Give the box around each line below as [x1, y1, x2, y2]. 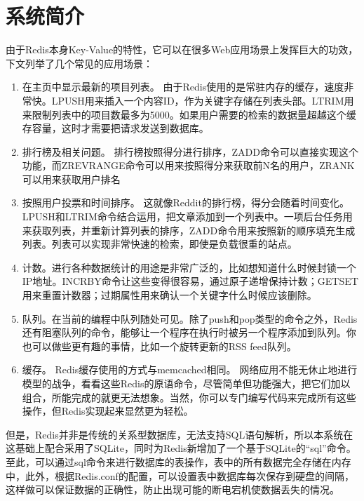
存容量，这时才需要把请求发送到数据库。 [22, 121, 209, 135]
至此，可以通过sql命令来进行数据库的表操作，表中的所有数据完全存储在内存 [6, 454, 351, 469]
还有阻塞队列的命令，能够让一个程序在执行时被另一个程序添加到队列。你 [22, 325, 356, 340]
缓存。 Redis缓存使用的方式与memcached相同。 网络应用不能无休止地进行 [22, 362, 358, 377]
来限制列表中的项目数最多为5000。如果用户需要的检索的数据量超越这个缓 [22, 107, 356, 121]
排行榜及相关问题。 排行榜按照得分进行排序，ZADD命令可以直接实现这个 [22, 144, 358, 159]
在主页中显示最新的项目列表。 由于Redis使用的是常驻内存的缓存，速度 [22, 79, 344, 94]
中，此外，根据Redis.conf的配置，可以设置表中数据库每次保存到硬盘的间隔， [6, 468, 354, 483]
